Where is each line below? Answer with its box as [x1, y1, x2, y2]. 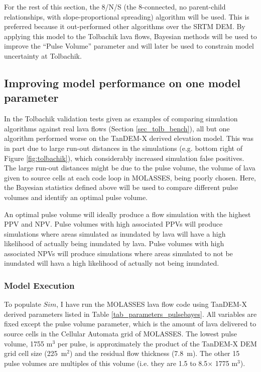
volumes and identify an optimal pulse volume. [4, 192, 148, 202]
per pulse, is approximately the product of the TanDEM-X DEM [57, 338, 257, 348]
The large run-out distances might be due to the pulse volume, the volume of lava [4, 162, 255, 173]
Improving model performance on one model [4, 75, 240, 90]
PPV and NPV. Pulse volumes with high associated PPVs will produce [4, 219, 223, 229]
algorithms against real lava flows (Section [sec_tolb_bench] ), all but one [4, 123, 230, 133]
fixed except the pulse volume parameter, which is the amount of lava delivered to [4, 318, 256, 329]
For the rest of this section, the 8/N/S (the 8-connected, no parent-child [4, 2, 226, 12]
